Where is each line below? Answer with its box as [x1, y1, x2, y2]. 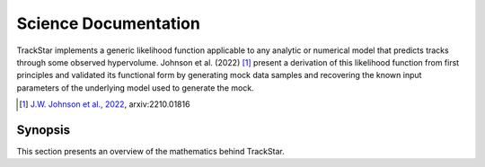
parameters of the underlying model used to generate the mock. [16, 82, 255, 93]
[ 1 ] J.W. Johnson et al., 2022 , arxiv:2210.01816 [19, 99, 190, 110]
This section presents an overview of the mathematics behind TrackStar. [16, 146, 285, 157]
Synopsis [16, 122, 71, 137]
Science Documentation [16, 13, 201, 33]
